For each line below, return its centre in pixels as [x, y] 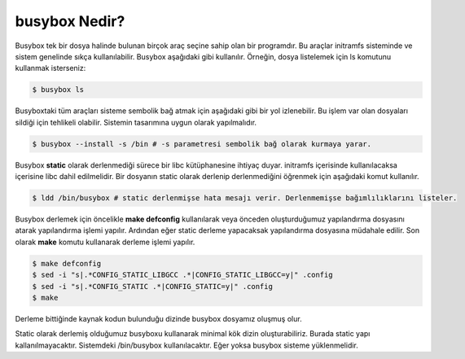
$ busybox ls [58, 90]
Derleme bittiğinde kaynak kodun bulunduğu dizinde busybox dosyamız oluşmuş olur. [158, 318]
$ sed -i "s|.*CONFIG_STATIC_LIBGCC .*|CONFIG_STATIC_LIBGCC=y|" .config [182, 275]
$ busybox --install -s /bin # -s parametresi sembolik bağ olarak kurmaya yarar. [202, 144]
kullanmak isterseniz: [50, 68]
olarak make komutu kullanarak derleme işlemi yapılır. [105, 242]
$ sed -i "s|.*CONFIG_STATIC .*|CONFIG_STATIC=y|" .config [152, 286]
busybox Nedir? [70, 21]
